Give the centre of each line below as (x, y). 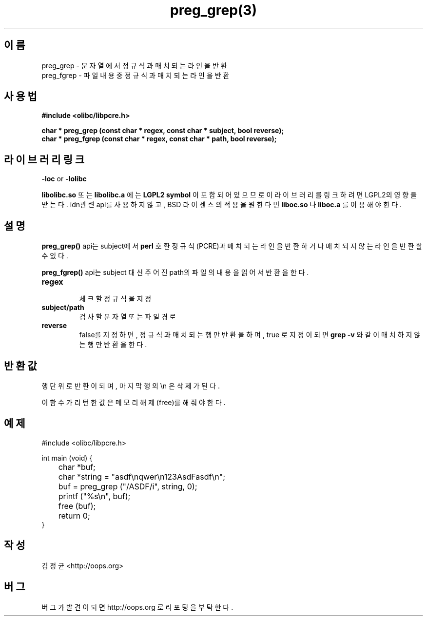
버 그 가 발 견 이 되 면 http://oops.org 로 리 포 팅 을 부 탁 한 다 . (137, 607)
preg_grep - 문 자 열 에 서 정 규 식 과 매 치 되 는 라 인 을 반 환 (134, 65)
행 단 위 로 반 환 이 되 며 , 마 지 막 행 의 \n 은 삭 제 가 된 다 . (131, 386)
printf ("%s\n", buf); (94, 496)
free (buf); (77, 506)
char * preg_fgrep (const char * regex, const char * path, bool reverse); (159, 139)
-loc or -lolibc (64, 179)
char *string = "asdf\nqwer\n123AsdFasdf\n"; (142, 476)
